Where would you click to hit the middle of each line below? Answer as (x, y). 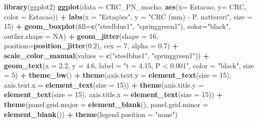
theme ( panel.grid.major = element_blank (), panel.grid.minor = (106, 104)
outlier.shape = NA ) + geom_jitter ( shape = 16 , (81, 36)
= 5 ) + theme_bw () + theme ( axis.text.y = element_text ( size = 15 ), (118, 75)
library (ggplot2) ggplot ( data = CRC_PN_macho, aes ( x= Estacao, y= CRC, (125, 6)
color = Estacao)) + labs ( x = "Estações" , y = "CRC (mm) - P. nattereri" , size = (128, 16)
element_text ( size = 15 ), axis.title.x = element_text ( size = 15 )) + (113, 94)
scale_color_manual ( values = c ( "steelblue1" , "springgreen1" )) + (107, 55)
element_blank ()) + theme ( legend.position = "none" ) (91, 114)
